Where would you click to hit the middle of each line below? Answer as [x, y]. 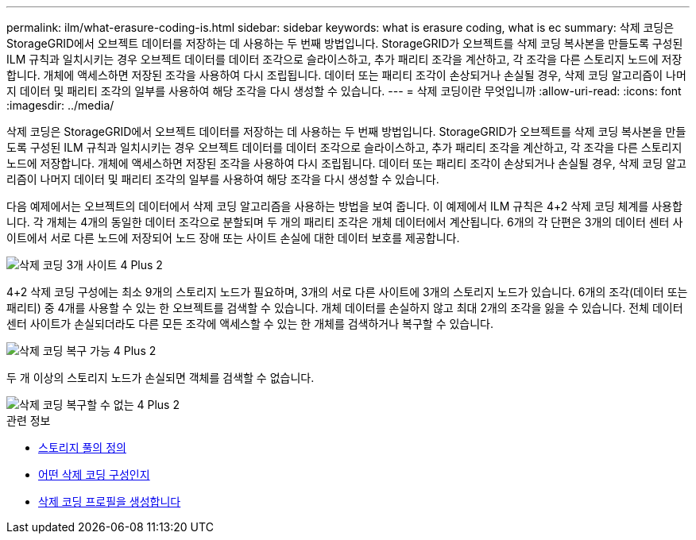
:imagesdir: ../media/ [60, 105]
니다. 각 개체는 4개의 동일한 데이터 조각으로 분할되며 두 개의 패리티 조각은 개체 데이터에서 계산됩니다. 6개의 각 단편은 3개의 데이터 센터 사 [345, 222]
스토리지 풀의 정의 [82, 447]
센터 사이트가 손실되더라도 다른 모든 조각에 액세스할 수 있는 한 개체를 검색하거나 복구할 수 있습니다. [250, 324]
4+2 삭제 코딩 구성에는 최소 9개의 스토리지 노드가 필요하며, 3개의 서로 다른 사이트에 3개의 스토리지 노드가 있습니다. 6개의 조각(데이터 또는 [347, 292]
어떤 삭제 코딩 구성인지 [94, 474]
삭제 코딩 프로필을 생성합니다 [110, 501]
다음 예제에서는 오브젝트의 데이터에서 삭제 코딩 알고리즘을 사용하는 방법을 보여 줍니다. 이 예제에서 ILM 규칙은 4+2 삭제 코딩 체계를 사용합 [344, 206]
